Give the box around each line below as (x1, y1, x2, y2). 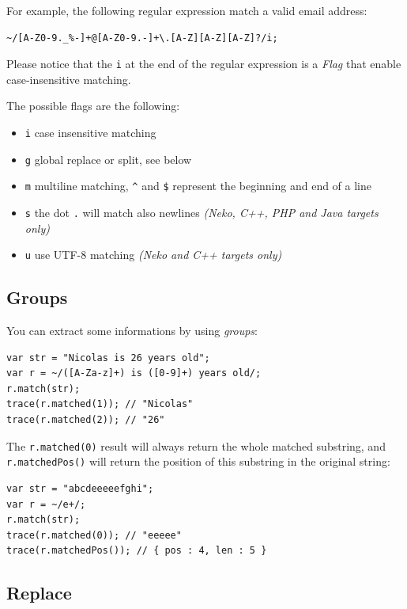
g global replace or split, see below (24, 150, 192, 167)
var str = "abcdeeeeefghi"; (6, 482, 154, 494)
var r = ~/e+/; (6, 498, 86, 510)
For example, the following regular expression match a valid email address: (6, 2, 367, 18)
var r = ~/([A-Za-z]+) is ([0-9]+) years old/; (6, 367, 262, 379)
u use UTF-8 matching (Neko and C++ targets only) (24, 246, 282, 263)
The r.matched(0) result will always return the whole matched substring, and (6, 437, 386, 454)
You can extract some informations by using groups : (6, 322, 258, 339)
